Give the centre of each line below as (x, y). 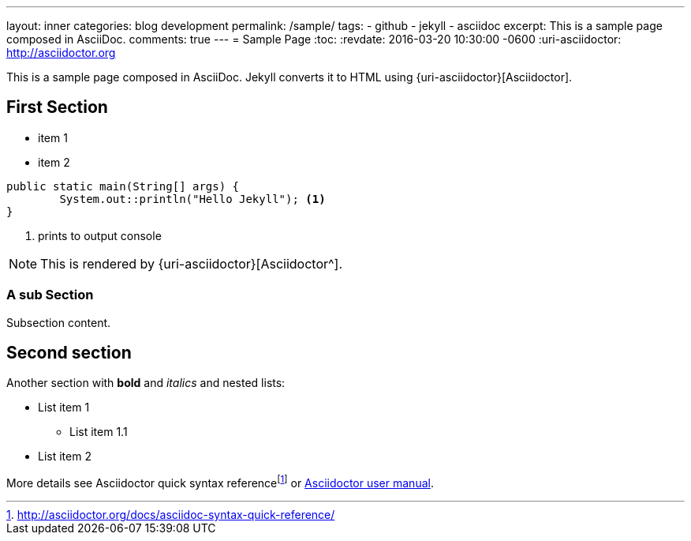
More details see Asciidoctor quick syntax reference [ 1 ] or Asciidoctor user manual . (220, 482)
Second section (69, 353)
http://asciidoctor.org (61, 53)
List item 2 (65, 456)
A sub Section (50, 295)
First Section (57, 107)
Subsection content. (59, 322)
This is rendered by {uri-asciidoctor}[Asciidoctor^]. (191, 263)
